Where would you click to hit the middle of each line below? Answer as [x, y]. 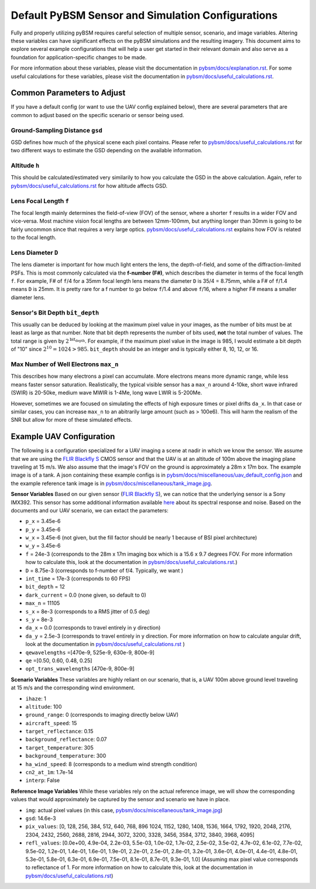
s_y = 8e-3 [39, 620]
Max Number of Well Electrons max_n [65, 364]
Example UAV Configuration [63, 437]
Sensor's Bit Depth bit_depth [55, 312]
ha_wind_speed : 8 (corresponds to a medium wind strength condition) [111, 764]
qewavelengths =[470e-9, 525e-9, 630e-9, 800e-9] [90, 652]
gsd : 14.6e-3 [41, 818]
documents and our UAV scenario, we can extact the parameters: [90, 510]
